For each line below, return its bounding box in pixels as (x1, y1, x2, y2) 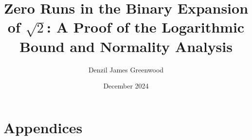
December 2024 (103, 81, 149, 91)
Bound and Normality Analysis (19, 36, 233, 56)
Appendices (3, 117, 83, 137)
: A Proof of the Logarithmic (47, 17, 245, 37)
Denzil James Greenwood (88, 64, 164, 74)
